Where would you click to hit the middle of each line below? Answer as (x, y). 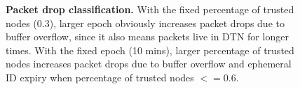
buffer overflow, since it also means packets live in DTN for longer (147, 37)
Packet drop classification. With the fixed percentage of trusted (150, 9)
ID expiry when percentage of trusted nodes (100, 77)
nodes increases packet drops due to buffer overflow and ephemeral (149, 64)
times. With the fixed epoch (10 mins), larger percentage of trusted (150, 50)
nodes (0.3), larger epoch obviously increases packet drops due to (145, 23)
